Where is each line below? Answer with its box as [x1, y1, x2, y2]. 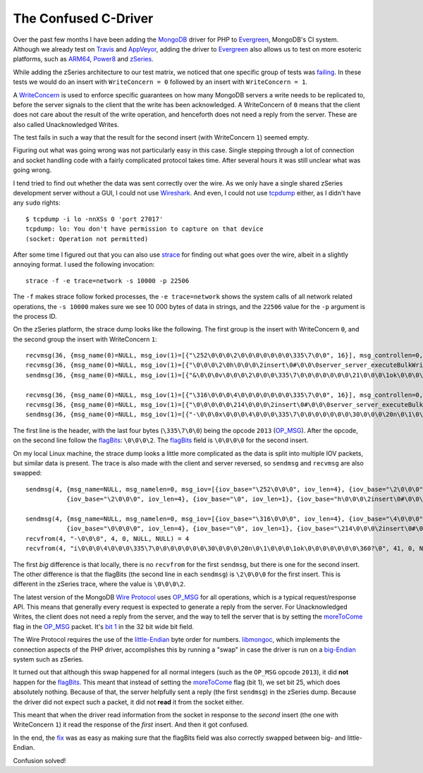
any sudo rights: [13, 198, 61, 207]
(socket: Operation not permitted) [25, 235, 149, 243]
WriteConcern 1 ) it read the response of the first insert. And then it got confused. [13, 720, 249, 729]
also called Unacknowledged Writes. [13, 120, 120, 128]
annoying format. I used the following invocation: [13, 260, 155, 269]
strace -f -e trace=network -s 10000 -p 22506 [25, 276, 190, 285]
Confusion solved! [13, 756, 66, 765]
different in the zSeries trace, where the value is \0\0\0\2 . [13, 580, 186, 588]
